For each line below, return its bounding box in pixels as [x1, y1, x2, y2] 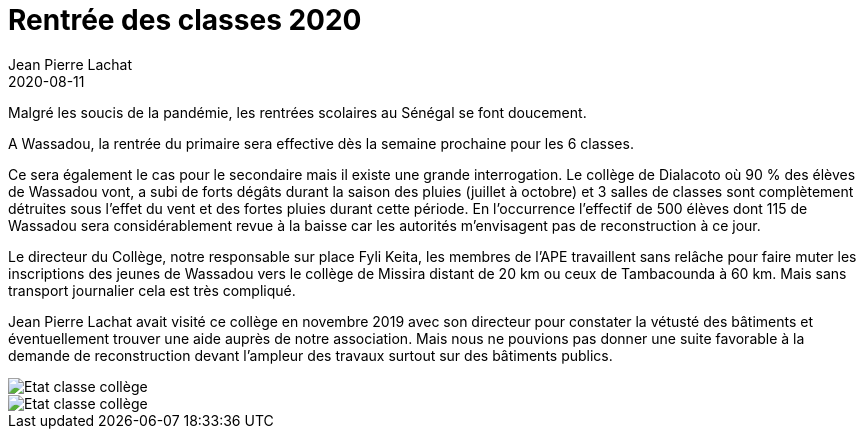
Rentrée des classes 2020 [8, 3, 362, 37]
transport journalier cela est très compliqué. [8, 281, 296, 299]
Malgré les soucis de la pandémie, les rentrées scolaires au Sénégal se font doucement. [8, 103, 587, 121]
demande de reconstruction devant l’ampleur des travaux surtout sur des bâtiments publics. [8, 346, 613, 364]
